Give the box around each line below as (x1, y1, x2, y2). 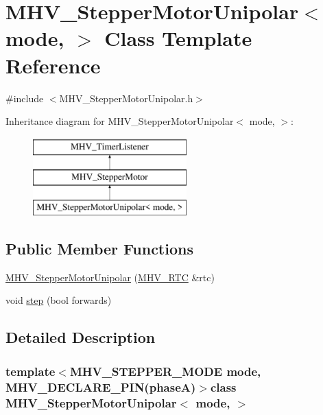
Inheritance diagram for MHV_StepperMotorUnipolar (5, 114, 234, 128)
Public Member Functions (5, 238, 193, 259)
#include (5, 91, 44, 105)
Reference (5, 51, 101, 79)
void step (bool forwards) (5, 293, 112, 307)
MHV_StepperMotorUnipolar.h (59, 91, 193, 105)
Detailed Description (5, 327, 156, 348)
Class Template (104, 24, 252, 52)
